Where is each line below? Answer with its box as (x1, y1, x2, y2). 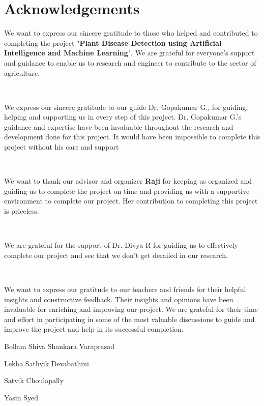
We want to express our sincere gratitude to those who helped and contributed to (4, 27, 258, 38)
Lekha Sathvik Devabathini (4, 358, 89, 368)
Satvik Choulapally (4, 375, 64, 386)
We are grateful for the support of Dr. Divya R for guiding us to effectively (4, 240, 238, 250)
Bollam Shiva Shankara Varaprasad (4, 340, 115, 351)
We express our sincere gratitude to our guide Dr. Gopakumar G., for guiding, (4, 101, 248, 112)
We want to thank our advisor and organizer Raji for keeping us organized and (4, 176, 252, 186)
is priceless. (4, 206, 39, 216)
